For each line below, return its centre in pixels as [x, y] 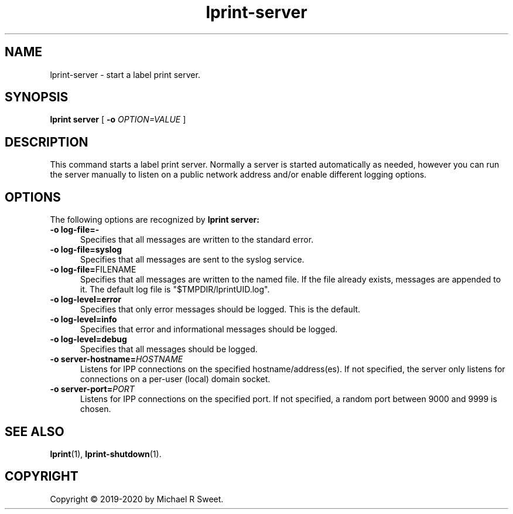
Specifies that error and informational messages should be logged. [209, 329]
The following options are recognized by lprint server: [155, 220]
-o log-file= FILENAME [93, 270]
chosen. [96, 409]
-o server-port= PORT [92, 389]
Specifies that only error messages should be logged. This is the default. [220, 309]
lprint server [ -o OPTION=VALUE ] [118, 120]
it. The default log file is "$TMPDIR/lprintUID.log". [175, 290]
